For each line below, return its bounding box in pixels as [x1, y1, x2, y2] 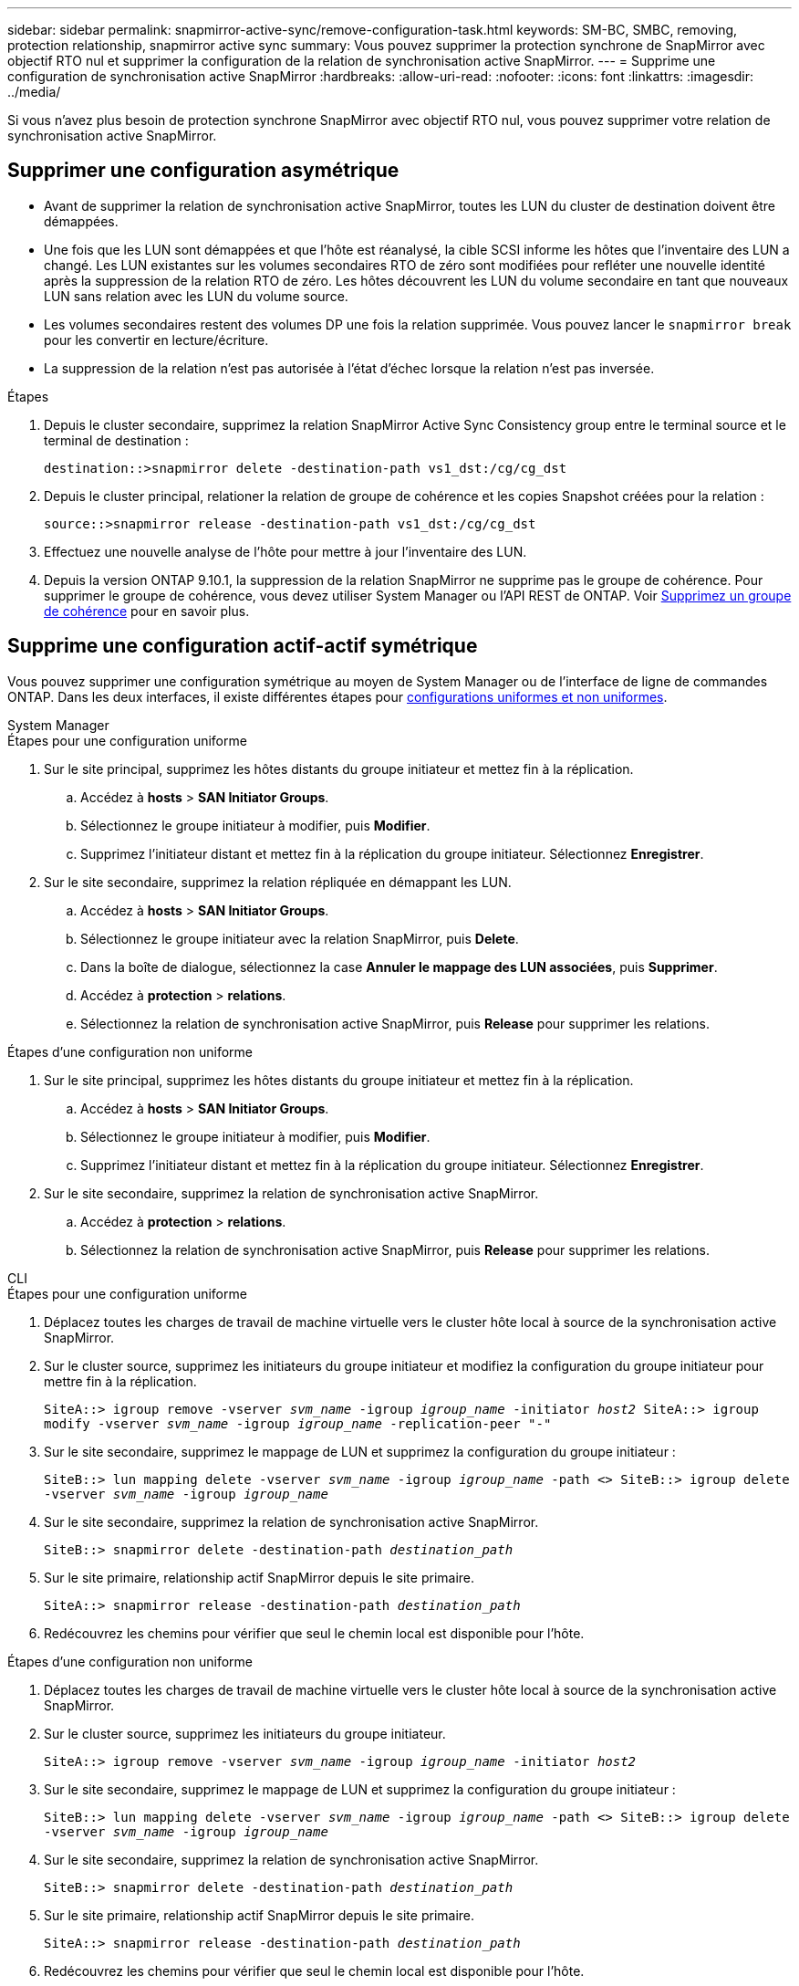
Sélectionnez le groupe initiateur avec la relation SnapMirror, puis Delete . [80, 930, 519, 946]
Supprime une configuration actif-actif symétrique [7, 634, 478, 658]
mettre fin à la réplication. [44, 1373, 197, 1389]
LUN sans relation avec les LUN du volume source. [44, 287, 348, 304]
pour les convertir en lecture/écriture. [44, 331, 269, 348]
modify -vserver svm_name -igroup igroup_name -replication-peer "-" [44, 1416, 552, 1431]
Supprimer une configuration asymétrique [7, 159, 399, 183]
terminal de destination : [44, 432, 189, 448]
